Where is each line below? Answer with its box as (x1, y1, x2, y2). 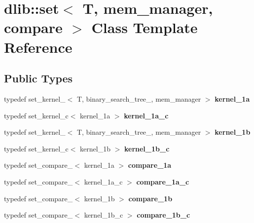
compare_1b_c (137, 210, 190, 220)
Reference (4, 37, 73, 57)
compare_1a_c (136, 176, 189, 186)
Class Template (91, 17, 198, 37)
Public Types (4, 71, 73, 86)
